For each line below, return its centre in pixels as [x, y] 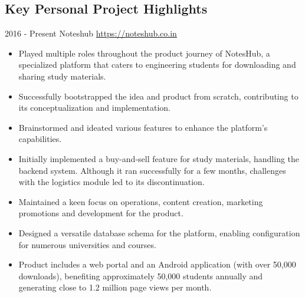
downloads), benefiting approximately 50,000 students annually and [141, 275]
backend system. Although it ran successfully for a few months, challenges [152, 170]
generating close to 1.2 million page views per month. [115, 287]
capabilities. [40, 139]
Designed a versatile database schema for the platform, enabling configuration [159, 232]
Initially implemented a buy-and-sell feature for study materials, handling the [159, 158]
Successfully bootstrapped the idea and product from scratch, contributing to [158, 96]
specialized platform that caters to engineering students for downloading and [157, 65]
